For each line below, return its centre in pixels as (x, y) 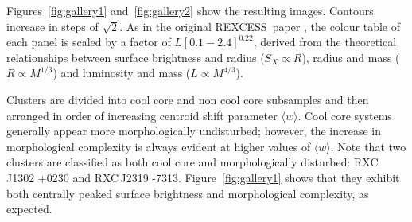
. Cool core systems (345, 115)
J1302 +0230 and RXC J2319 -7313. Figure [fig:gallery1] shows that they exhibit (203, 177)
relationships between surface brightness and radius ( (136, 57)
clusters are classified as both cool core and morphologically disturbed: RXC (192, 162)
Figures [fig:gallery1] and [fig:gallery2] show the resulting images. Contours (190, 10)
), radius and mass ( (351, 57)
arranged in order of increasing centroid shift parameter (142, 115)
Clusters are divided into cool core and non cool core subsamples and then (188, 99)
